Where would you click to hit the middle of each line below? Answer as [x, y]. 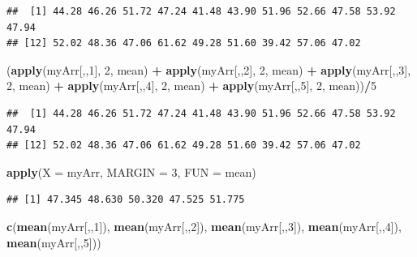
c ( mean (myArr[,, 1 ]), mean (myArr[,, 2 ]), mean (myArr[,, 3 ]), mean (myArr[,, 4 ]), [204, 226]
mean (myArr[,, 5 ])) [54, 242]
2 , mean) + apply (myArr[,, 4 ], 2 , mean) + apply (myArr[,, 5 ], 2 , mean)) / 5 [192, 86]
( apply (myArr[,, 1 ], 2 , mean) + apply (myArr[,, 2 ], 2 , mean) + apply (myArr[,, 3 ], [209, 69]
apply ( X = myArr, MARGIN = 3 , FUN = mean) [131, 171]
